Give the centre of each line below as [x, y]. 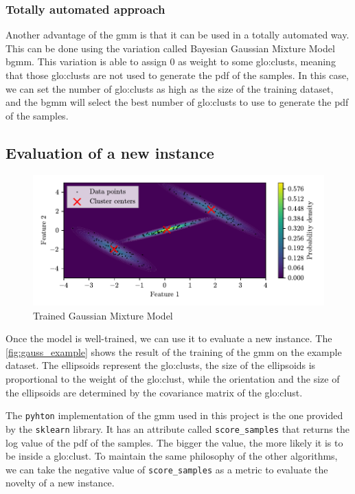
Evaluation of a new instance [110, 152]
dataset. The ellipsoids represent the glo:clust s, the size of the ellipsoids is [161, 365]
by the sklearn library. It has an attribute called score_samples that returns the [177, 428]
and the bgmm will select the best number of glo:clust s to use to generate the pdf [177, 102]
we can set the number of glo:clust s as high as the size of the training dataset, [170, 88]
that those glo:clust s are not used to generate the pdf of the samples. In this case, [177, 75]
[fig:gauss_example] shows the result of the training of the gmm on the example [174, 351]
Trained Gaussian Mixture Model [103, 315]
